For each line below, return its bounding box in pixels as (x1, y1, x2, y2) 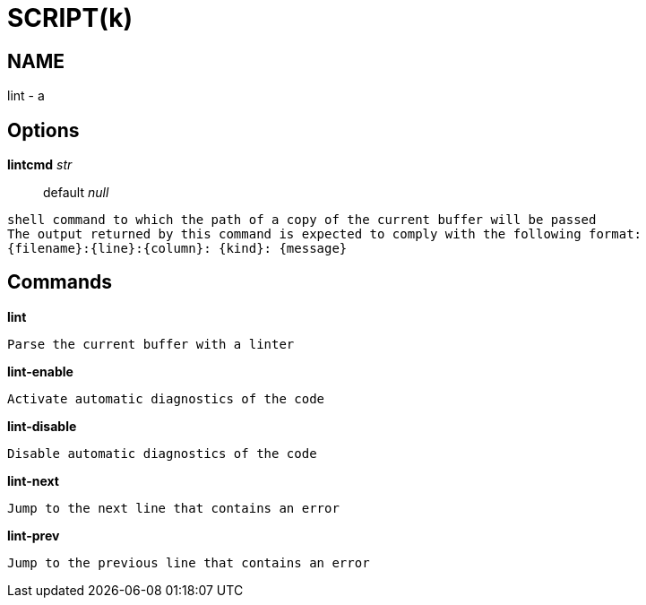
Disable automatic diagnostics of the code (7, 445, 317, 461)
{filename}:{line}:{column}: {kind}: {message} (7, 241, 348, 256)
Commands (7, 271, 113, 294)
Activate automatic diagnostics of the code (7, 391, 325, 406)
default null (43, 185, 109, 201)
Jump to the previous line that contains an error (7, 555, 370, 570)
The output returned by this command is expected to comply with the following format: (7, 227, 642, 242)
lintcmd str (7, 157, 73, 173)
